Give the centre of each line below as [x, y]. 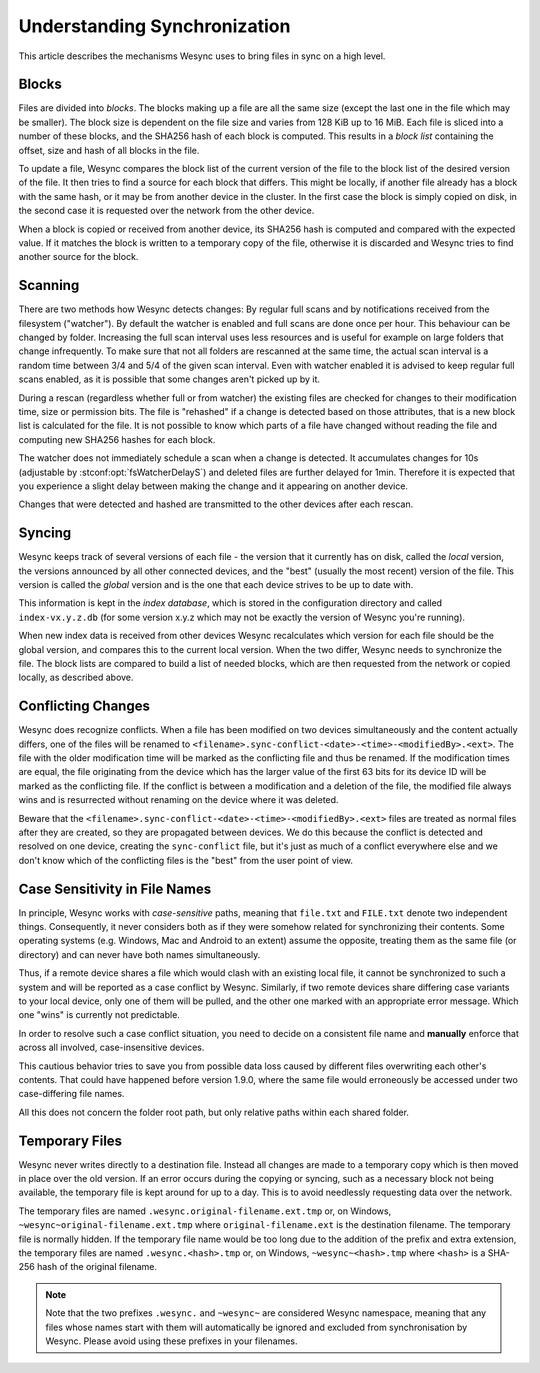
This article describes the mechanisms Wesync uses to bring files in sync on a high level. [202, 56]
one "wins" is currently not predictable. [99, 1015]
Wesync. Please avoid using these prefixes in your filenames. [171, 1341]
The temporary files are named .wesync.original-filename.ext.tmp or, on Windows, [205, 1211]
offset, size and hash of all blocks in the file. [109, 150]
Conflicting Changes [84, 706]
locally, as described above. [76, 677]
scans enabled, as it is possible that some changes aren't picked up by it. [169, 379]
